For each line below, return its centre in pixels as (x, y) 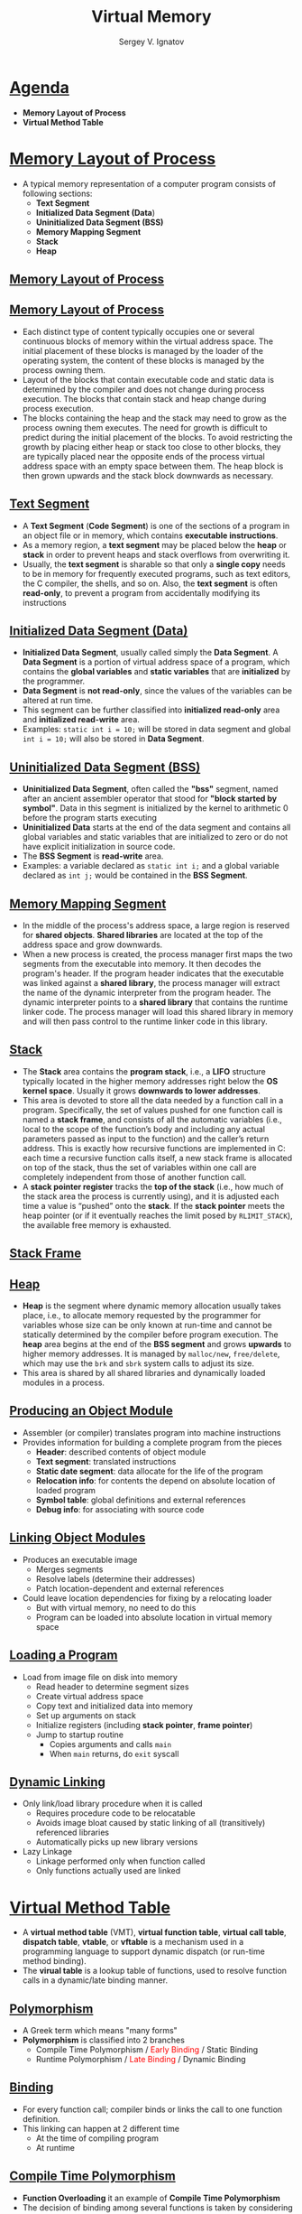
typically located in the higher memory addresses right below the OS (150, 1081)
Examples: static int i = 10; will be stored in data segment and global (156, 730)
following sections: (57, 193)
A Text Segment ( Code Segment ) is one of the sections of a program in (156, 526)
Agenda (39, 87)
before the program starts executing (90, 818)
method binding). (55, 1961)
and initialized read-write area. (81, 720)
